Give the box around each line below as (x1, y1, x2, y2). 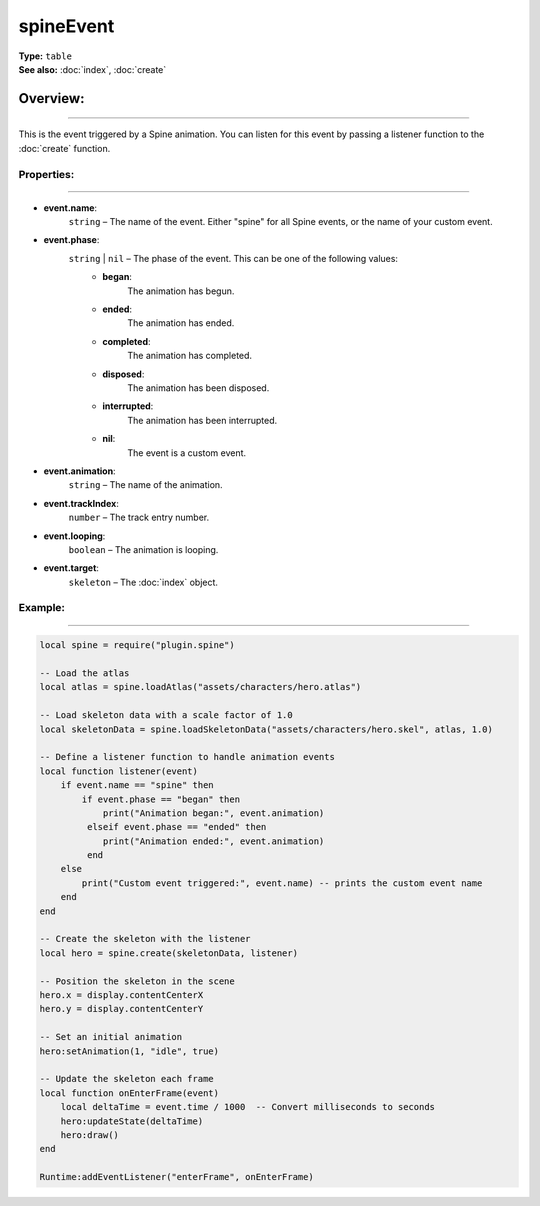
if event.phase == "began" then (81, 793, 240, 805)
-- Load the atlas (39, 668, 130, 679)
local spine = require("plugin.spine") (39, 640, 235, 651)
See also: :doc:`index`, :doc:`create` (18, 63, 167, 75)
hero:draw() (60, 1129, 120, 1140)
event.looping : (43, 530, 106, 542)
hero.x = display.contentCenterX (39, 989, 204, 1000)
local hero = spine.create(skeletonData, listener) (39, 947, 299, 959)
